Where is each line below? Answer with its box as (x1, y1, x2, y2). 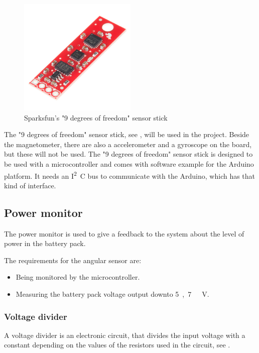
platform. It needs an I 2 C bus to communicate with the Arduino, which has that (4, 169, 255, 181)
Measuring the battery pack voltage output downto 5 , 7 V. (16, 288, 209, 299)
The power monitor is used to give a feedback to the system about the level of (4, 228, 244, 239)
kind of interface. (4, 180, 56, 190)
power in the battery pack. (4, 238, 86, 249)
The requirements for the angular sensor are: (4, 255, 142, 265)
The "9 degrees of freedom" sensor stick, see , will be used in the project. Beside (4, 129, 249, 140)
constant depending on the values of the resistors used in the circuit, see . (4, 339, 230, 350)
